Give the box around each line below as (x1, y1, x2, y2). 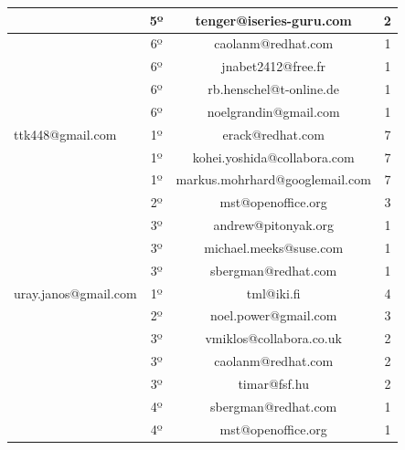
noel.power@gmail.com (209, 306, 337, 325)
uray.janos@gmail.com (14, 283, 137, 302)
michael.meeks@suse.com (204, 237, 344, 256)
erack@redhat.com (222, 124, 325, 143)
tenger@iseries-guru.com (195, 10, 352, 29)
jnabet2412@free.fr (221, 57, 326, 76)
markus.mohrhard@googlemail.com (176, 170, 371, 189)
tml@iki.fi (246, 283, 301, 302)
